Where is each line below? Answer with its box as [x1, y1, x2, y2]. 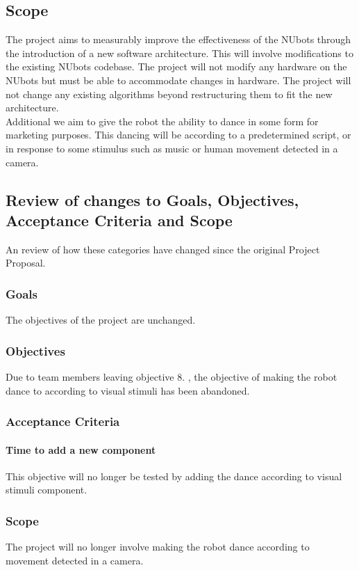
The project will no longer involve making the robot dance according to [6, 539, 310, 554]
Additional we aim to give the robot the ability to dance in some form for [6, 113, 319, 128]
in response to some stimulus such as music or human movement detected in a [6, 141, 338, 155]
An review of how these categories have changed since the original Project [6, 242, 320, 256]
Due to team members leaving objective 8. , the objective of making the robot [6, 369, 337, 383]
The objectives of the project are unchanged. [6, 312, 196, 327]
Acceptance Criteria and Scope [6, 209, 233, 230]
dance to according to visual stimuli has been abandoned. [6, 383, 250, 397]
